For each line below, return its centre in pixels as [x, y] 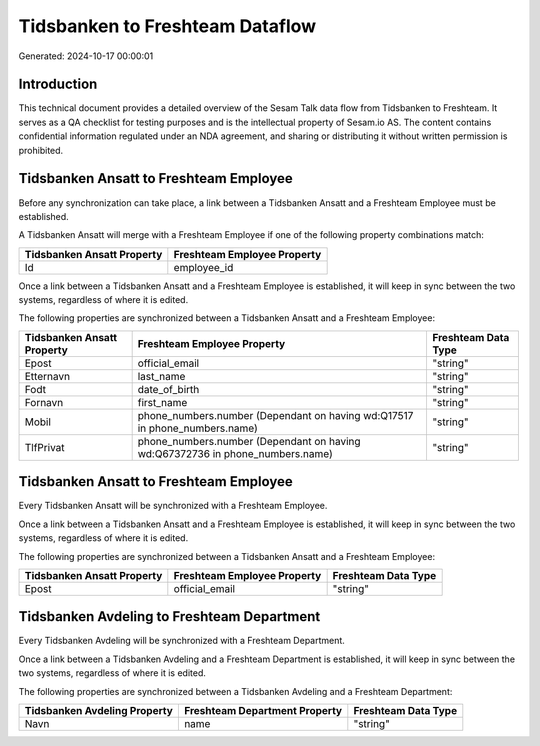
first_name [162, 402]
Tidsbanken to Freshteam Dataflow [167, 26]
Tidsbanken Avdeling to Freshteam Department [169, 616]
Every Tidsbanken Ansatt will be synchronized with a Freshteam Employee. [173, 506]
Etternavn [47, 376]
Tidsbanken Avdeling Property [99, 711]
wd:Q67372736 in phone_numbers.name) [235, 453]
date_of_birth [168, 389]
